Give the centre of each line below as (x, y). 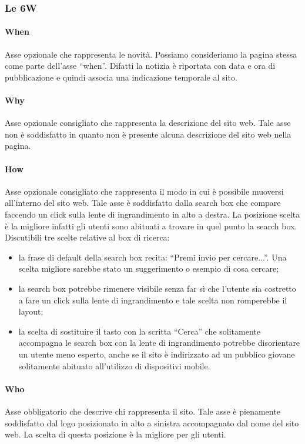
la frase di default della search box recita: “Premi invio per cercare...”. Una (152, 257)
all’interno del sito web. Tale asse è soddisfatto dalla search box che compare (143, 203)
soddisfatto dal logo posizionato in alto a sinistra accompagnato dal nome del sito (152, 423)
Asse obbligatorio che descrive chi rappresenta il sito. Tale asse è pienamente (143, 411)
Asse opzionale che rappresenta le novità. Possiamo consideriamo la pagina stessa (151, 54)
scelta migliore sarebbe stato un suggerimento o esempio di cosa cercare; (149, 268)
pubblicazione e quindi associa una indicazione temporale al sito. (121, 77)
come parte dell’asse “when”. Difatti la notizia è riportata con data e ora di (140, 66)
